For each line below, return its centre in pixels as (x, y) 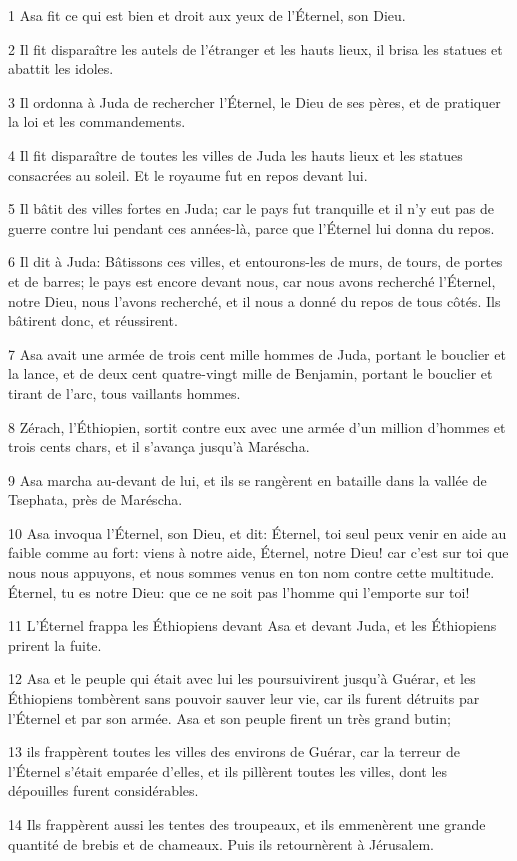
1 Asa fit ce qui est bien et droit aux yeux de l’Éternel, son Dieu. (207, 15)
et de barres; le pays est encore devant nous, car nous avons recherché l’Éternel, (252, 280)
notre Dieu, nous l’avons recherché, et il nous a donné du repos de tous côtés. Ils (254, 300)
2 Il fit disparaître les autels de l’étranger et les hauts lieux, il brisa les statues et (255, 48)
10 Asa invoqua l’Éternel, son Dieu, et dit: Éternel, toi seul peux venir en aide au (257, 532)
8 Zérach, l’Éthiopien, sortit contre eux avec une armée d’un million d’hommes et (257, 426)
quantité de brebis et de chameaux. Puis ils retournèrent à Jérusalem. (221, 843)
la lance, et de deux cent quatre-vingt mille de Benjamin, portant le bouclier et (250, 373)
